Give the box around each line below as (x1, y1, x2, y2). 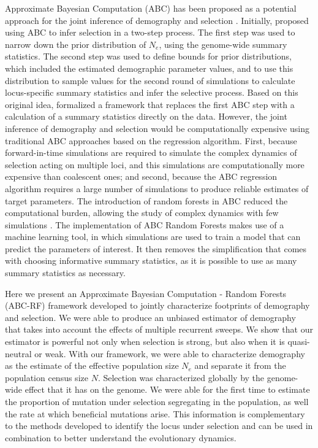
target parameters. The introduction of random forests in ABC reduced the (5, 194, 288, 207)
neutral (5, 347, 32, 360)
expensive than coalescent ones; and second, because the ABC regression (5, 170, 278, 183)
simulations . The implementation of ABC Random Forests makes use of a (5, 218, 284, 231)
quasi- (287, 335, 310, 348)
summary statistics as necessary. (5, 266, 126, 279)
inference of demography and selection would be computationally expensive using (5, 122, 309, 134)
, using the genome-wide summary (159, 37, 287, 50)
